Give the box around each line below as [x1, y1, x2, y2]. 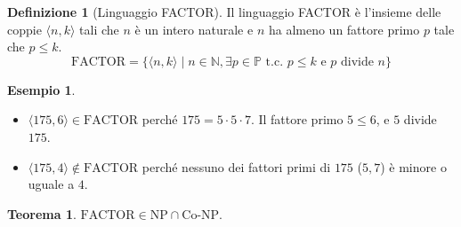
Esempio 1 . [7, 80, 76, 98]
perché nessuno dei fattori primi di [142, 157, 331, 176]
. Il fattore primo [250, 110, 344, 129]
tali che [79, 20, 119, 38]
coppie [7, 20, 42, 38]
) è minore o [380, 157, 447, 176]
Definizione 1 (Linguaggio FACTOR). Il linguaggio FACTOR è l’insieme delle [7, 3, 441, 20]
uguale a [28, 175, 75, 193]
